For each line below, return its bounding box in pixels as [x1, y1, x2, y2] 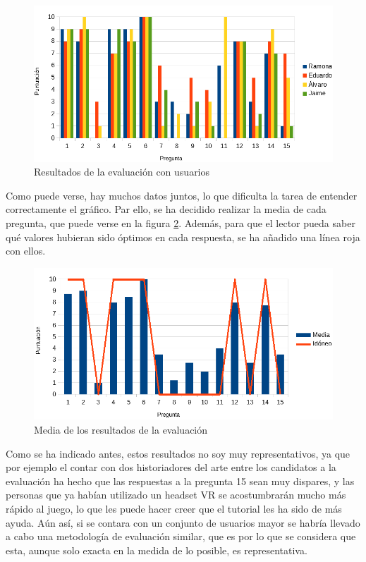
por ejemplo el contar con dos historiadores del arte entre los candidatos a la [6, 460, 336, 475]
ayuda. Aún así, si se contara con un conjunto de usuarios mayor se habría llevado [6, 515, 360, 530]
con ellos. [6, 243, 46, 258]
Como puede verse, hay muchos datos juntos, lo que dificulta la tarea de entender [6, 188, 358, 202]
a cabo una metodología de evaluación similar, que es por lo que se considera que [6, 529, 356, 544]
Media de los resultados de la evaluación [34, 422, 208, 436]
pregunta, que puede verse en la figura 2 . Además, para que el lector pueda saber [6, 216, 355, 231]
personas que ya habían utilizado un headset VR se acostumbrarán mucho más [6, 487, 346, 502]
